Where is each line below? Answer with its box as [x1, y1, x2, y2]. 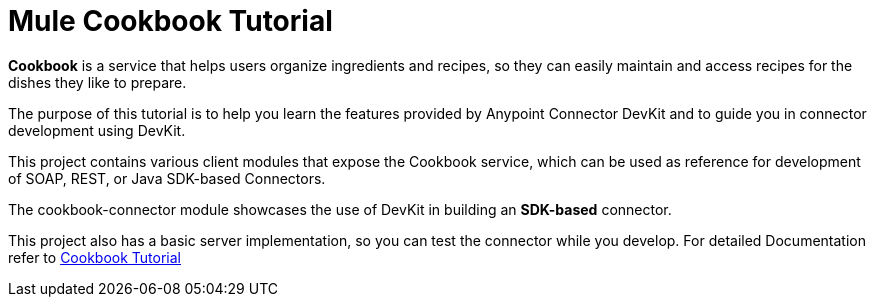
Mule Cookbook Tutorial [8, 4, 333, 38]
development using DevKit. [8, 121, 186, 139]
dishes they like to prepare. [8, 73, 187, 91]
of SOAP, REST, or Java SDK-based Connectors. [8, 169, 326, 187]
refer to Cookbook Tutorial [8, 248, 181, 266]
